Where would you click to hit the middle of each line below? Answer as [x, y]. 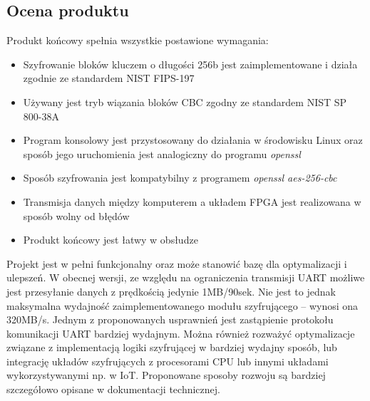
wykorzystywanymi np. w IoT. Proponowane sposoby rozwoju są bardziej [166, 375]
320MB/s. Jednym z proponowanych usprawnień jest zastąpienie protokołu [170, 319]
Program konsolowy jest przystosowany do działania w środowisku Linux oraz [193, 140]
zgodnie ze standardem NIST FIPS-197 [109, 78]
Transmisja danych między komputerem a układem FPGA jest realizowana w [192, 201]
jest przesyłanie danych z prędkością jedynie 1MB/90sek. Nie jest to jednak [171, 291]
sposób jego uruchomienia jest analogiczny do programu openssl [162, 153]
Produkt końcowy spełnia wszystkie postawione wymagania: [138, 40]
